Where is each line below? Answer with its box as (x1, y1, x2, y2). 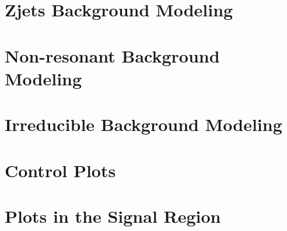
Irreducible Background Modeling (5, 112, 282, 136)
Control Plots (5, 158, 116, 182)
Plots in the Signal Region (5, 204, 221, 227)
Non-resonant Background (5, 43, 220, 67)
